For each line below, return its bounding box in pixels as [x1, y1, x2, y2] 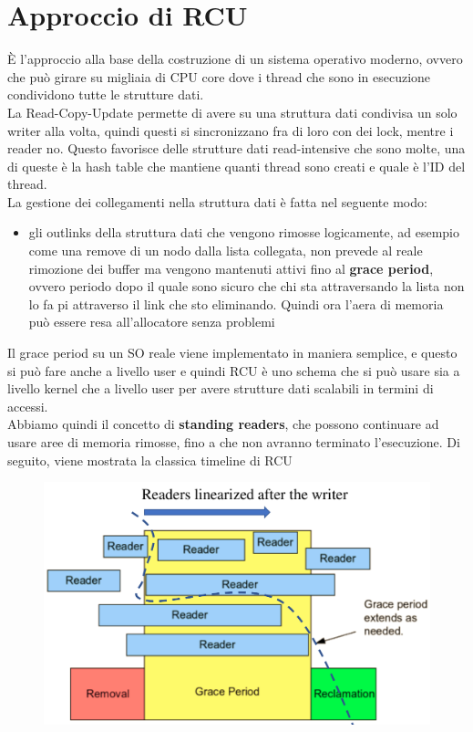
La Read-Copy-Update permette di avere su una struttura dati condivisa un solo [7, 102, 458, 121]
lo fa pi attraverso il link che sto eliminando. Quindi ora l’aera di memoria [28, 294, 444, 313]
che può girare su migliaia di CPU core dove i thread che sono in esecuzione [7, 67, 431, 86]
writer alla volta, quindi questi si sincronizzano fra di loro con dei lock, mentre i [7, 120, 454, 140]
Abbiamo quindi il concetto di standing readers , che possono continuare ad [7, 414, 439, 434]
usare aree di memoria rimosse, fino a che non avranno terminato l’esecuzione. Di [7, 433, 460, 451]
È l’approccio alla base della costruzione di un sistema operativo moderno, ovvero [7, 49, 463, 68]
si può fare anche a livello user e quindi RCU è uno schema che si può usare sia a [7, 361, 460, 380]
